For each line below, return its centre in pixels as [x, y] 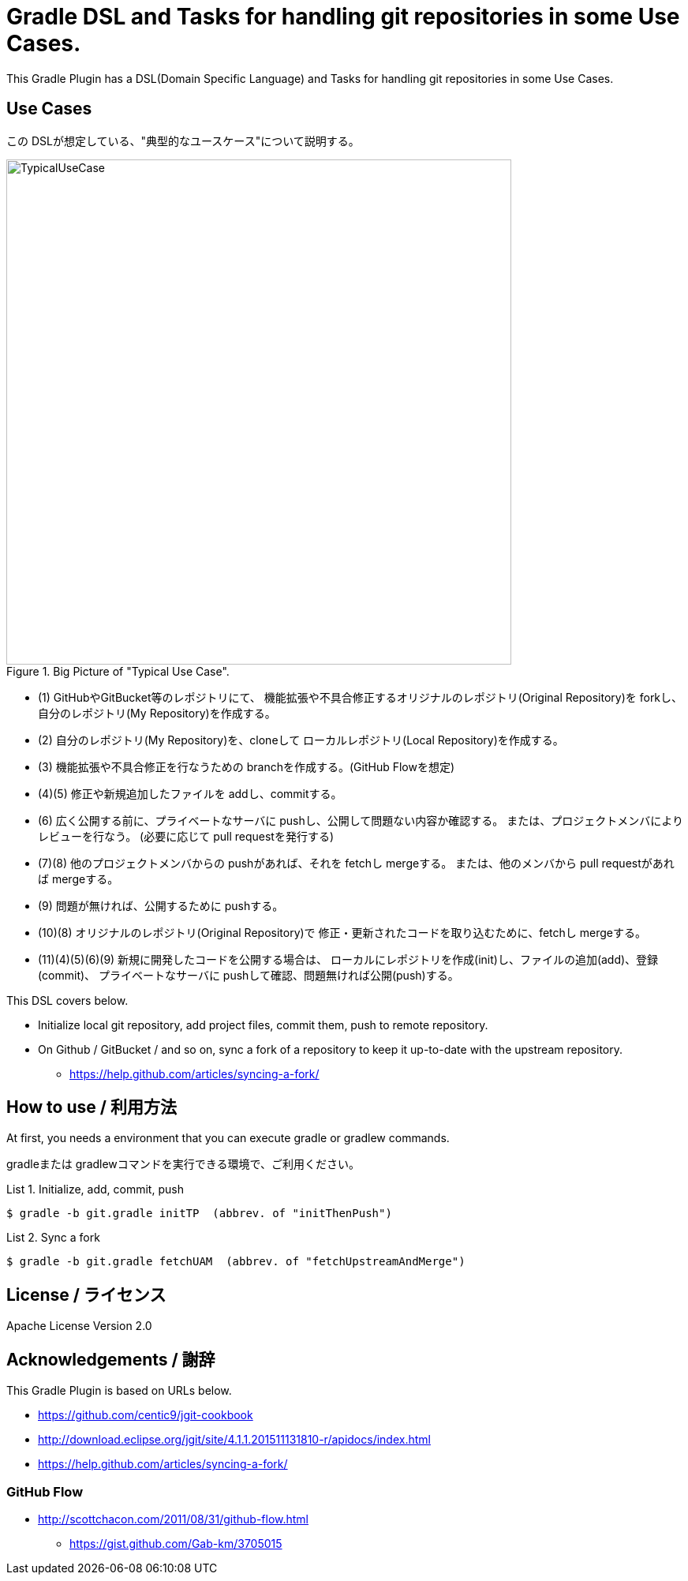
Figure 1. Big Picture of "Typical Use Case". [118, 671]
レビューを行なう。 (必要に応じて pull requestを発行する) [186, 836]
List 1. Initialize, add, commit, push [95, 1189]
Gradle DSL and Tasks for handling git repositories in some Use [343, 17]
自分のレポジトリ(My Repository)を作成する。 [157, 713]
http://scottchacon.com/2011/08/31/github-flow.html [174, 1519]
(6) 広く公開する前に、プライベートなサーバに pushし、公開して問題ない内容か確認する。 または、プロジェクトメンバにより [361, 820]
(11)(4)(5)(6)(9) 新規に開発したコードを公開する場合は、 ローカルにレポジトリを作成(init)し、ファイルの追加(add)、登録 [348, 959]
